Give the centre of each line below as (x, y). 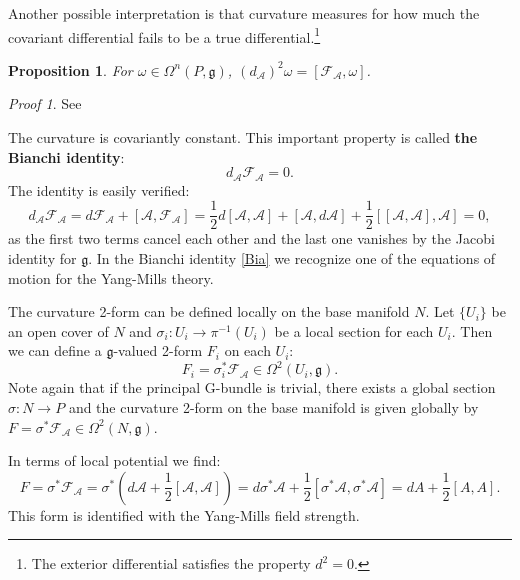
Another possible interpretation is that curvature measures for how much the (244, 13)
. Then (472, 330)
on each (247, 350)
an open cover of (58, 330)
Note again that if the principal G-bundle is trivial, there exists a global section (252, 387)
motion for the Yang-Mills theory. (111, 277)
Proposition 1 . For (70, 69)
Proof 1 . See (45, 103)
